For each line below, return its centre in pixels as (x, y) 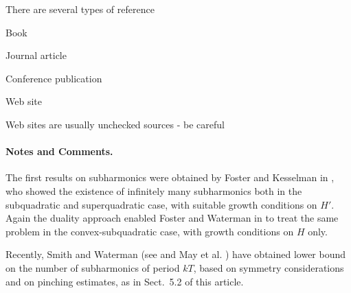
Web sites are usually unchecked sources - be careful (115, 124)
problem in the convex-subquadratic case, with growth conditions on (150, 231)
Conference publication (54, 78)
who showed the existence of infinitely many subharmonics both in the (154, 190)
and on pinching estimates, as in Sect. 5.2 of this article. (125, 281)
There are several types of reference (80, 9)
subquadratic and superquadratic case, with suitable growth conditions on (161, 204)
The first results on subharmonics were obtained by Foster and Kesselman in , (170, 177)
